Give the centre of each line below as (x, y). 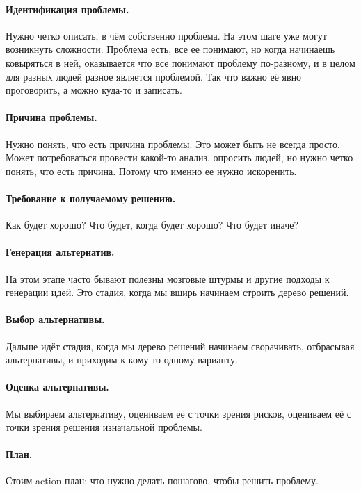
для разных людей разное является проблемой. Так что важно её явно (154, 76)
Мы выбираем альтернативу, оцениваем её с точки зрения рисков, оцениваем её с (179, 413)
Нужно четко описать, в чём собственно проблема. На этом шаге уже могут (166, 35)
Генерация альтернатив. (60, 252)
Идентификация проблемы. (67, 9)
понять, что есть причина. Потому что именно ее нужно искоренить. (151, 171)
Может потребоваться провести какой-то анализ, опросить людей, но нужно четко (179, 157)
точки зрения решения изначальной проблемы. (104, 427)
